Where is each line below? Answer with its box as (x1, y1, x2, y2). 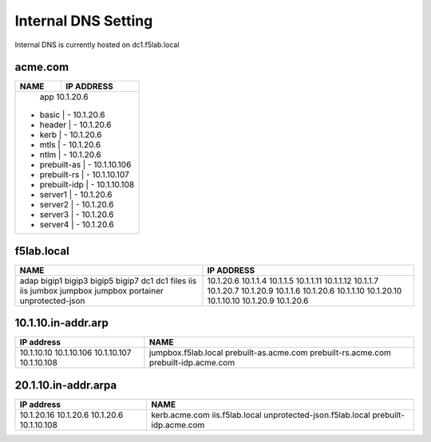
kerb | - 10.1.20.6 (39, 129, 102, 140)
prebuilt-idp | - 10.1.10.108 (39, 180, 135, 191)
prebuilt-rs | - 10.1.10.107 (39, 169, 129, 180)
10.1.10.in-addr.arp (14, 316, 109, 330)
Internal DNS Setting (14, 12, 153, 30)
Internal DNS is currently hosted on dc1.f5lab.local (14, 40, 180, 49)
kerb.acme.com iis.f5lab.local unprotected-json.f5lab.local (151, 409, 370, 420)
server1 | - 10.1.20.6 (39, 189, 113, 200)
